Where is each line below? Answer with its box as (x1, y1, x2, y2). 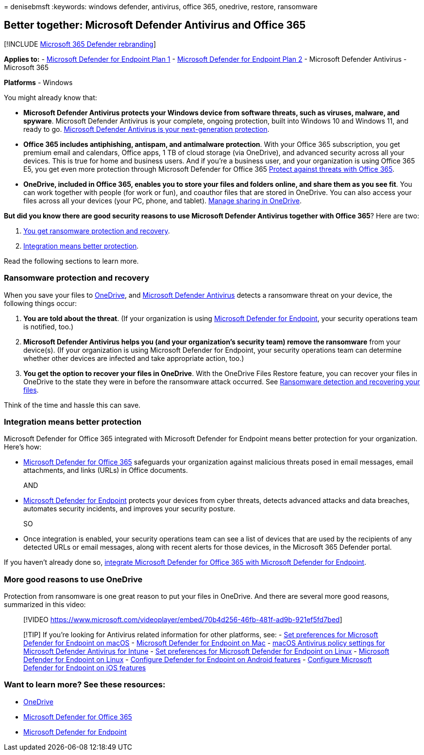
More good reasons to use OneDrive (4, 574, 143, 584)
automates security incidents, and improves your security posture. (23, 504, 236, 513)
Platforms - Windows (4, 78, 73, 87)
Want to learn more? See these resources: (4, 680, 166, 690)
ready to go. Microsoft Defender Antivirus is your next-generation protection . (23, 125, 270, 133)
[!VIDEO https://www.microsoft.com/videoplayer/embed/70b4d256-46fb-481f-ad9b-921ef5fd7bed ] (23, 615, 342, 624)
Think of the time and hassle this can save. (4, 400, 141, 409)
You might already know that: (4, 93, 97, 102)
